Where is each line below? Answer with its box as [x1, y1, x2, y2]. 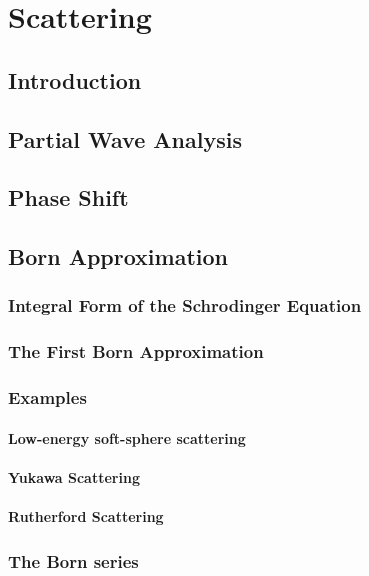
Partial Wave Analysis [8, 123, 242, 154]
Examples [8, 385, 87, 410]
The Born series [8, 548, 139, 573]
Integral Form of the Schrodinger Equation [8, 293, 362, 318]
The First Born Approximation [8, 339, 264, 364]
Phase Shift [8, 182, 129, 213]
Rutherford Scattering [8, 506, 164, 526]
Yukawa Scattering [8, 466, 140, 487]
